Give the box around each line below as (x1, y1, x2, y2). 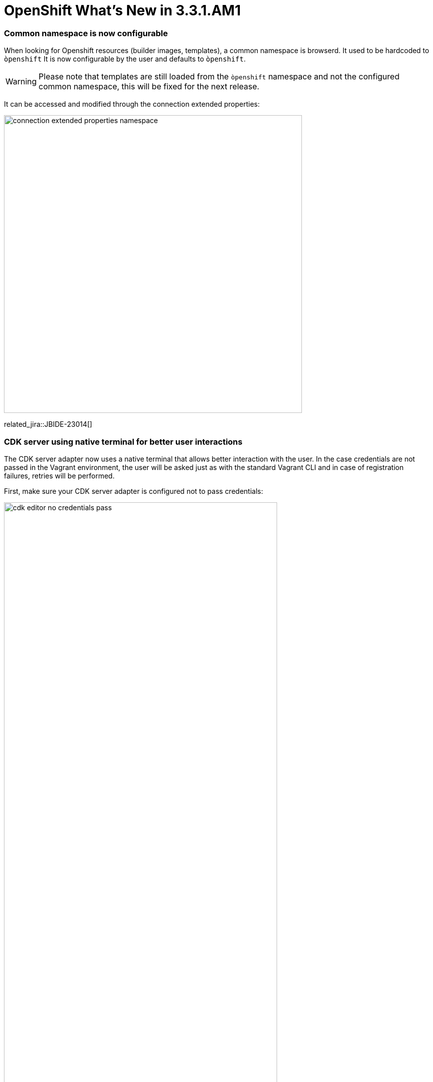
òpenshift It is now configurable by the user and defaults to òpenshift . (4, 55, 246, 64)
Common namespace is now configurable (4, 28, 168, 38)
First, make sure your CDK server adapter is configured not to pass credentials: (4, 486, 263, 495)
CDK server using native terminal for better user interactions (4, 436, 243, 447)
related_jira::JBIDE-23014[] (4, 420, 92, 429)
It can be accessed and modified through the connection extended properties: (4, 100, 260, 109)
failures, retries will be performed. (4, 471, 115, 480)
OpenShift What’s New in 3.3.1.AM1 (4, 2, 241, 19)
